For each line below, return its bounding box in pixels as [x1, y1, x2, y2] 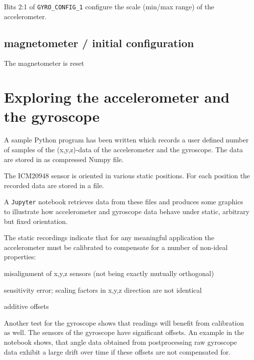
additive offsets [4, 301, 49, 311]
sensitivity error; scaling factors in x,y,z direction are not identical [4, 284, 202, 295]
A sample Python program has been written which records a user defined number [4, 135, 249, 145]
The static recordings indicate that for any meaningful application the [4, 232, 214, 243]
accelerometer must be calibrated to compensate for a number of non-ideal [4, 242, 228, 252]
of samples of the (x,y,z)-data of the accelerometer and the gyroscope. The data [4, 144, 243, 154]
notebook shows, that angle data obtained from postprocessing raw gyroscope [4, 336, 237, 347]
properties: [4, 251, 36, 262]
